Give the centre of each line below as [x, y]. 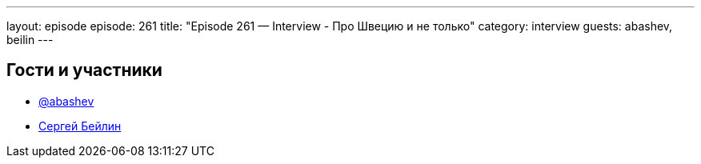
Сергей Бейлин [80, 126]
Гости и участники [84, 70]
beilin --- [30, 40]
